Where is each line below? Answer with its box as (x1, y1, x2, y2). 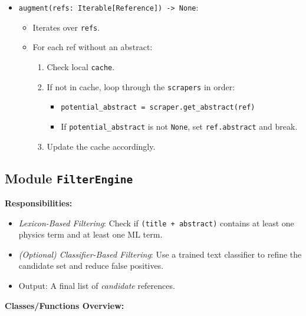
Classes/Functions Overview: (5, 299, 124, 311)
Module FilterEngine (5, 169, 133, 187)
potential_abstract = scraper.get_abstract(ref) (61, 103, 255, 112)
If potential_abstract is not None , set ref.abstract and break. (61, 120, 298, 132)
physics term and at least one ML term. (18, 228, 163, 241)
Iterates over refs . (32, 21, 100, 33)
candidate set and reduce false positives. (18, 259, 164, 272)
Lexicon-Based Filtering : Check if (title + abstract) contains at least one (18, 216, 294, 229)
